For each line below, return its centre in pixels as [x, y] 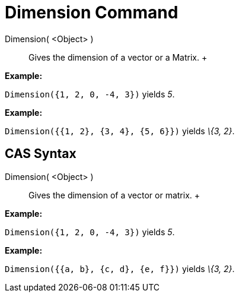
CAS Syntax [41, 154]
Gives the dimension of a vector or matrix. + [114, 195]
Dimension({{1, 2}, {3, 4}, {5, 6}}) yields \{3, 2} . [120, 131]
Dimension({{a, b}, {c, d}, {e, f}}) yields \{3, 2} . [120, 268]
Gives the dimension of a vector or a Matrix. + [118, 57]
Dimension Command [92, 12]
